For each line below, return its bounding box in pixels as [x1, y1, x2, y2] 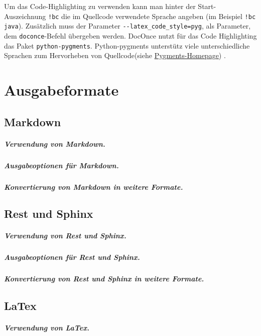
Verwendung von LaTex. [4, 322, 90, 333]
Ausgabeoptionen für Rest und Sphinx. [4, 252, 140, 262]
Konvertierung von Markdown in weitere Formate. [4, 181, 183, 192]
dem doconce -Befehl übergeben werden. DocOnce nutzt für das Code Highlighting [4, 30, 257, 41]
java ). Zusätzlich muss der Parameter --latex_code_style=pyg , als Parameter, [4, 21, 251, 31]
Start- [198, 1, 216, 11]
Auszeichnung [4, 11, 46, 21]
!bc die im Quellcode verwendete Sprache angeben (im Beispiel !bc [48, 11, 256, 21]
